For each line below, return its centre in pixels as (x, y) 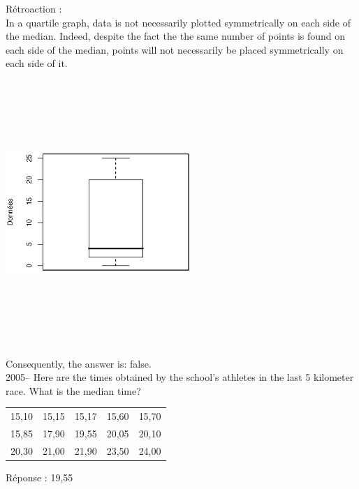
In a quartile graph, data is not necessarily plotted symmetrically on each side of (178, 22)
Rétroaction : (34, 8)
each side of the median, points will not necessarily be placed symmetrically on (175, 49)
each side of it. (37, 63)
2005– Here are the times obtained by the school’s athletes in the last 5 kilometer (180, 377)
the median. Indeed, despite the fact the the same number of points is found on (176, 36)
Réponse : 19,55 (39, 477)
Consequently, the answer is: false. (79, 363)
